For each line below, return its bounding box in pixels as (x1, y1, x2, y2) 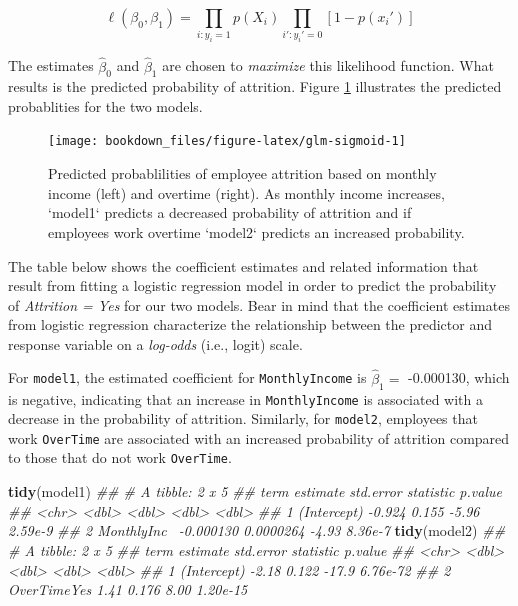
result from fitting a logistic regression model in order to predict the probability (8, 275, 497, 296)
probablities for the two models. (8, 95, 203, 116)
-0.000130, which (408, 367, 510, 388)
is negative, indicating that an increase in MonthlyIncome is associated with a (8, 388, 483, 409)
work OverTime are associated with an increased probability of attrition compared (8, 427, 510, 448)
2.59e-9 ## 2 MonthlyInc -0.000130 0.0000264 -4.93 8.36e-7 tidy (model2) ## (8, 520, 506, 541)
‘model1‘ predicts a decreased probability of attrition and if (48, 202, 412, 223)
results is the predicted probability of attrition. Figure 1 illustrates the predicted (8, 76, 502, 97)
